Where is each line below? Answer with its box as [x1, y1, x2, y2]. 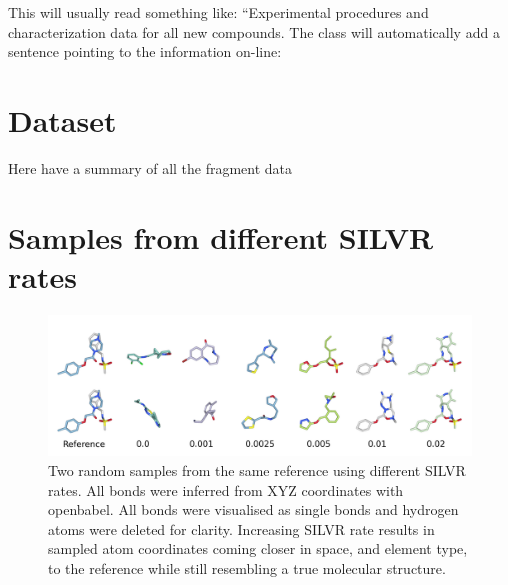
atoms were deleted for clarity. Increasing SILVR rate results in [48, 518, 435, 539]
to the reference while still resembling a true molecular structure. [48, 557, 446, 578]
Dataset [8, 99, 117, 140]
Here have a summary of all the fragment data [8, 157, 293, 178]
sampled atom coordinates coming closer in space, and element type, [48, 538, 468, 559]
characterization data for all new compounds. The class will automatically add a [8, 21, 500, 42]
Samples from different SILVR [8, 216, 434, 257]
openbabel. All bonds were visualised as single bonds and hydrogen [48, 499, 459, 520]
